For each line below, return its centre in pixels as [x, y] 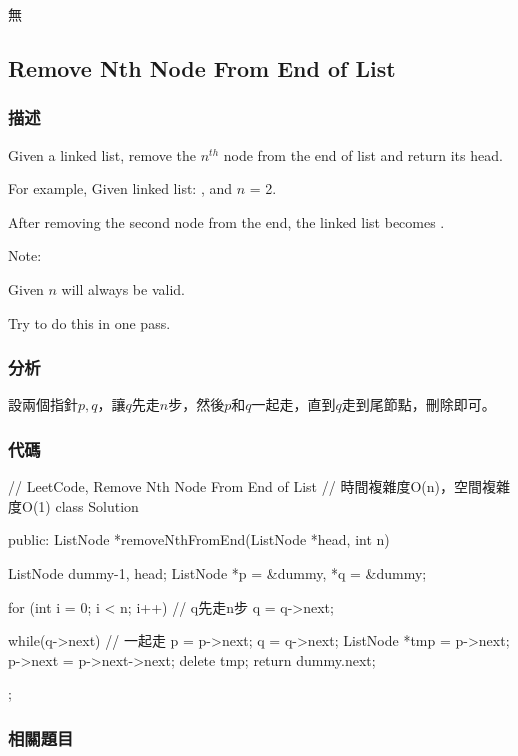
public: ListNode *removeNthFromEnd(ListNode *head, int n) [199, 539]
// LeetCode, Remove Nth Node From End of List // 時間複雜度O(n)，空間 [245, 486]
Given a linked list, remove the [102, 154]
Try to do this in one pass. [89, 322]
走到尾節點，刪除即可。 [418, 404]
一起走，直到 [293, 404]
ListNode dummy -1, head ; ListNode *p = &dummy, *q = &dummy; [217, 572]
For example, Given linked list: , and [120, 188]
